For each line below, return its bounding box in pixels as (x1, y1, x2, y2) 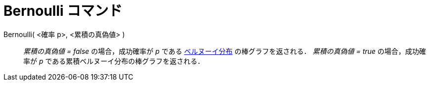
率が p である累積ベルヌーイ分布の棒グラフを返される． (23, 56, 205, 65)
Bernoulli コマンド (3, 2, 123, 19)
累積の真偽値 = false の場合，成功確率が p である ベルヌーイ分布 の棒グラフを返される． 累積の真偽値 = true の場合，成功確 (23, 46, 426, 55)
